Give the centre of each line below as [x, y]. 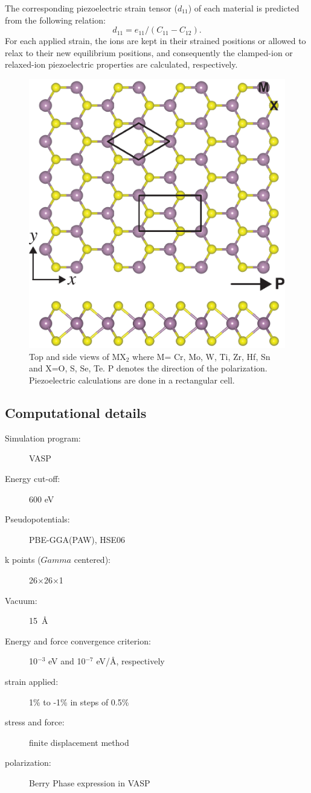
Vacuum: [21, 600]
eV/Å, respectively [130, 661]
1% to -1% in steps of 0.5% [79, 701]
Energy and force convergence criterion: [78, 640]
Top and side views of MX [78, 356]
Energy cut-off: [33, 479]
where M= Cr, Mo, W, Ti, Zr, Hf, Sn [201, 356]
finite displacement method [79, 742]
